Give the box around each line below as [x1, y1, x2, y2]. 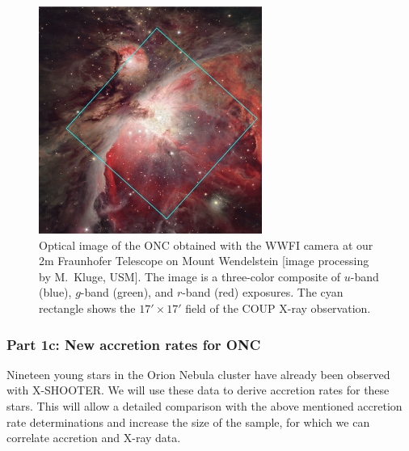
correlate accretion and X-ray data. [6, 429, 181, 446]
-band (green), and [80, 284, 174, 301]
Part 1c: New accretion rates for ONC [6, 334, 261, 354]
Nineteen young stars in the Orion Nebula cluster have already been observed [6, 365, 390, 382]
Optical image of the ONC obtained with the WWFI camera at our [39, 236, 373, 253]
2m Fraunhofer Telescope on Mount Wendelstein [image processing [39, 252, 369, 269]
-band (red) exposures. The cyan [182, 284, 344, 301]
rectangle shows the [39, 300, 136, 317]
